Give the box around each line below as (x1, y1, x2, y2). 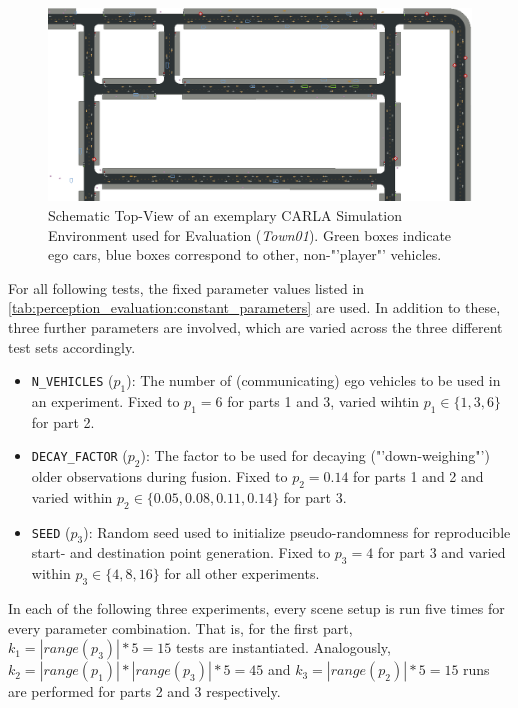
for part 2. (31, 411, 95, 432)
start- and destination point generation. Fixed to (31, 542, 331, 563)
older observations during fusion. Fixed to (31, 466, 288, 487)
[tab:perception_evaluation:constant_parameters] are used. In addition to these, (8, 297, 501, 318)
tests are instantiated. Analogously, (175, 637, 391, 658)
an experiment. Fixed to (31, 390, 180, 411)
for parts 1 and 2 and (353, 466, 484, 487)
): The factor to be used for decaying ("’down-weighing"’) (140, 445, 490, 466)
